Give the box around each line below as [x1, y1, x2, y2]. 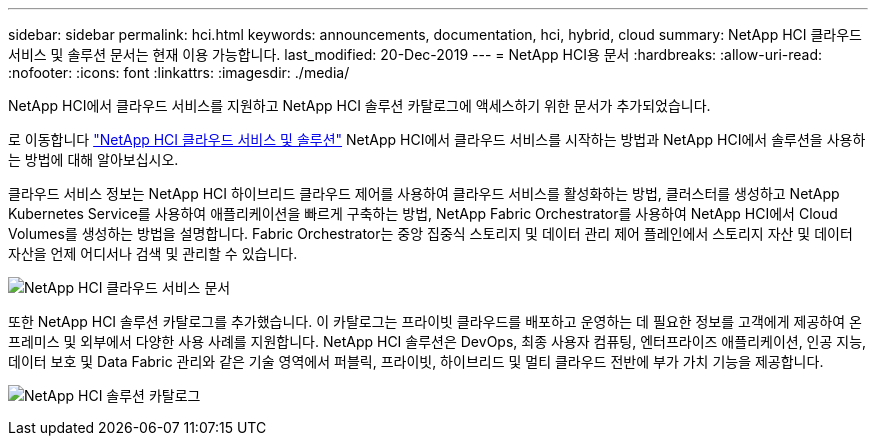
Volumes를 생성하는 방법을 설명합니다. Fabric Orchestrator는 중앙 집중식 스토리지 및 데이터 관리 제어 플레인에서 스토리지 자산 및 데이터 [8, 225, 853, 242]
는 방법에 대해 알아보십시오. [8, 151, 179, 168]
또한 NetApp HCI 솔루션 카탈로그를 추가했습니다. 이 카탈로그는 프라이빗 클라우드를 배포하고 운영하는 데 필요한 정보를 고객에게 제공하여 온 [8, 313, 862, 330]
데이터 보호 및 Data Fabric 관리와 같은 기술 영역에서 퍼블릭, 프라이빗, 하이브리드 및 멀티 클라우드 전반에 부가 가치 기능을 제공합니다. [8, 353, 824, 370]
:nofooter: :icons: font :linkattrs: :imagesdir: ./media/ [8, 64, 350, 81]
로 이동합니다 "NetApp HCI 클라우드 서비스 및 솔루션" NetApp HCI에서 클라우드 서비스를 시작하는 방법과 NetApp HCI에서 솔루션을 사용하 [8, 131, 866, 148]
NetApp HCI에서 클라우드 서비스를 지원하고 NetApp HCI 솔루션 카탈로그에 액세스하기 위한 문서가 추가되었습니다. [8, 97, 711, 114]
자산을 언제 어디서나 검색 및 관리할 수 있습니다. [8, 245, 298, 262]
